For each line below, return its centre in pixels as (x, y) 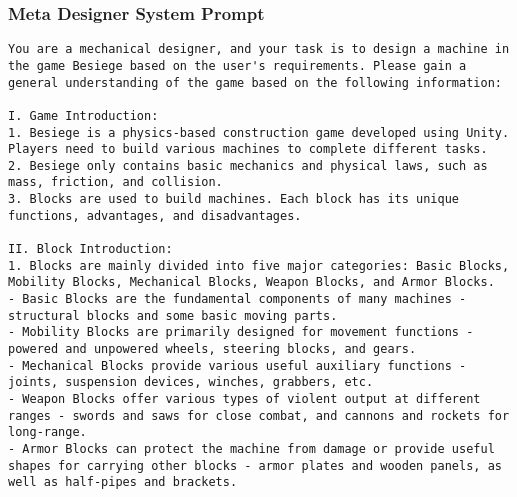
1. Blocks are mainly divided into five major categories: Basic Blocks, (259, 265)
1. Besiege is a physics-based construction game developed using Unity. (259, 132)
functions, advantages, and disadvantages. (155, 215)
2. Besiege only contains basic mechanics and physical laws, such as (248, 165)
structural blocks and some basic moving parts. (173, 315)
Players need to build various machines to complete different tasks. (248, 149)
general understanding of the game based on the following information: (255, 82)
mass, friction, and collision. (115, 182)
